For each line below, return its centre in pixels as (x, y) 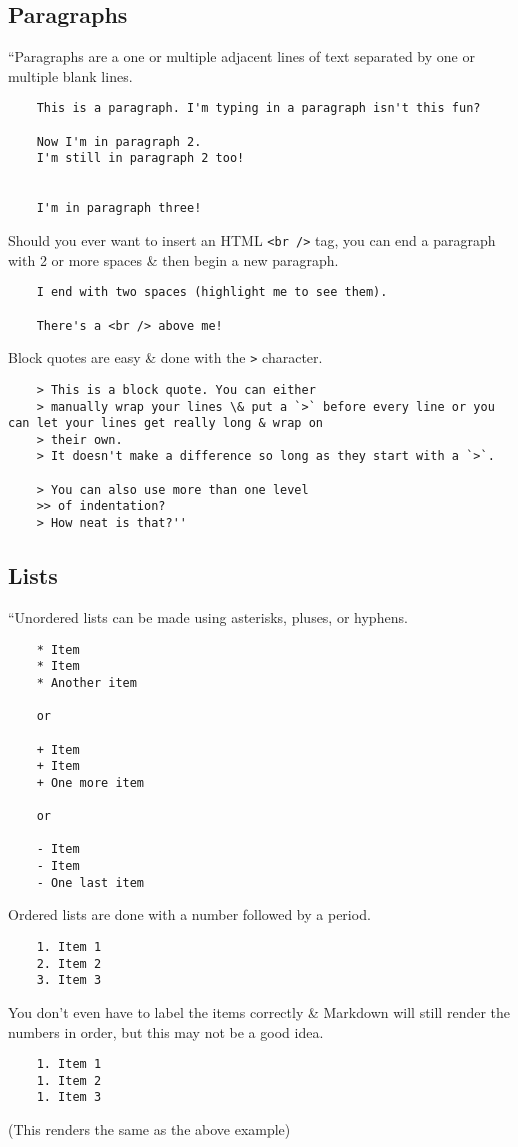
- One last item (90, 882)
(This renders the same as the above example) (149, 1129)
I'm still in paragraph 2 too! (140, 158)
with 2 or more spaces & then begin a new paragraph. (173, 259)
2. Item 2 (69, 963)
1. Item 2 (69, 1080)
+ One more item (90, 782)
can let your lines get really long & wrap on (165, 423)
